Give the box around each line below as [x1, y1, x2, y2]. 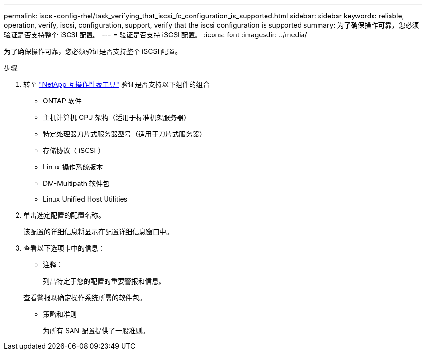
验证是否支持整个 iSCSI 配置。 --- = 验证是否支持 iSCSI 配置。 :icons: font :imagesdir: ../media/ [4, 31, 307, 39]
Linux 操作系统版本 [43, 163, 103, 171]
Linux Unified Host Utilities [43, 195, 128, 203]
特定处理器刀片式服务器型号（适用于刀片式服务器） [43, 130, 206, 138]
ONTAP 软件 [43, 97, 82, 105]
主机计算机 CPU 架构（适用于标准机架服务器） [43, 113, 191, 121]
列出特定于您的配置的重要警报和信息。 [43, 277, 165, 285]
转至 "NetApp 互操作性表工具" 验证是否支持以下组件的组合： [23, 80, 216, 88]
